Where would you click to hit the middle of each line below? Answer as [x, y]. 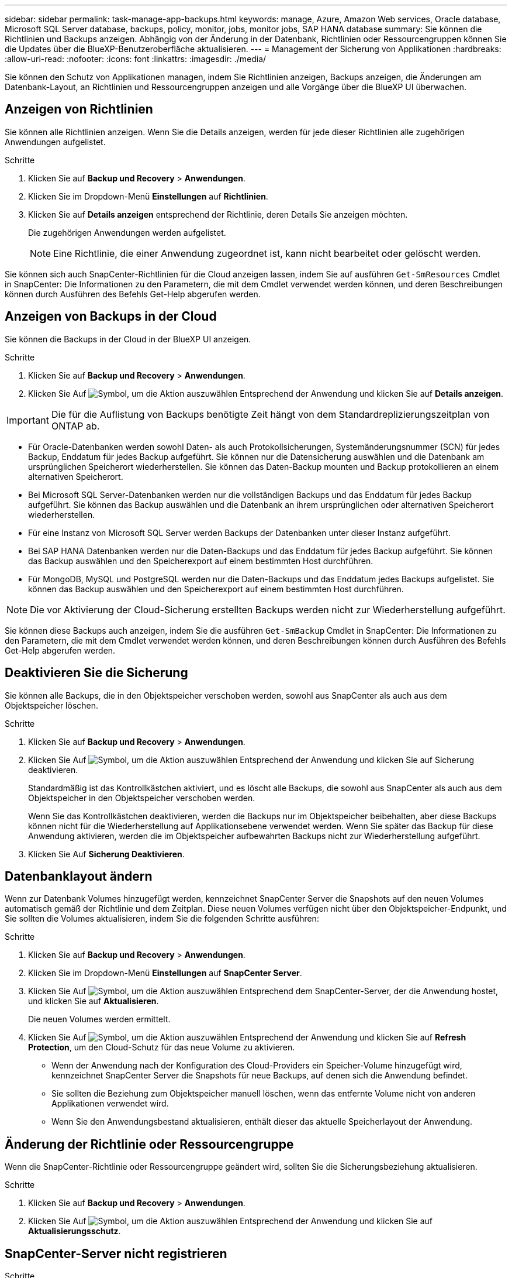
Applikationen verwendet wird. [110, 1104]
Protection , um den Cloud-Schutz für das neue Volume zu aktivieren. [162, 1047]
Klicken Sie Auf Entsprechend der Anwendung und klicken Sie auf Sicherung [251, 760]
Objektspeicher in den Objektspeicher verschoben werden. [142, 798]
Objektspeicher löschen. [52, 705]
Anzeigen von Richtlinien [79, 109]
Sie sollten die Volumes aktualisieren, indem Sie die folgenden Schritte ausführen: [162, 919]
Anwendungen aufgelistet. [55, 142]
